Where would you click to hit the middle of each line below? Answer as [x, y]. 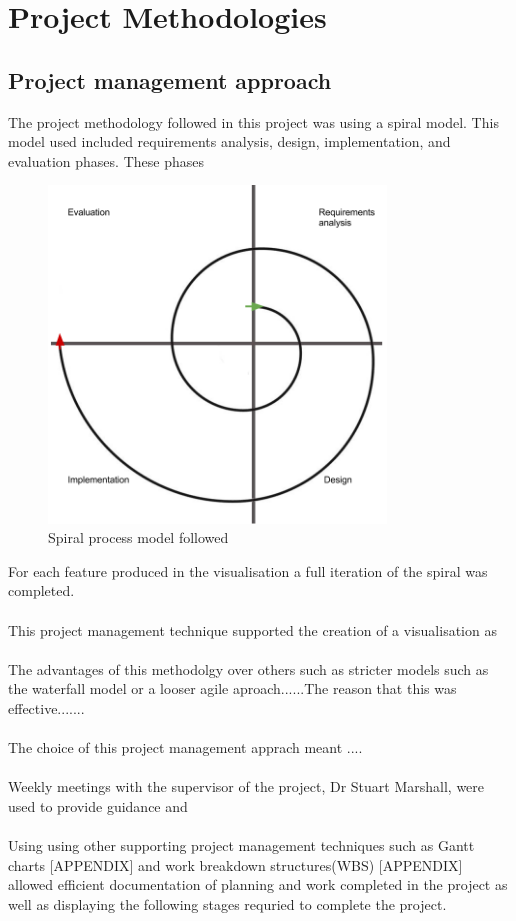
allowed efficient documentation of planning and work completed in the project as [258, 884]
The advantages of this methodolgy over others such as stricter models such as [248, 668]
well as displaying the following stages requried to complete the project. [227, 903]
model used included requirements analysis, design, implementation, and [229, 141]
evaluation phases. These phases [106, 160]
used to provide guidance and [98, 805]
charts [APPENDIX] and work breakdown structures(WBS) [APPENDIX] [235, 864]
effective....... [46, 707]
